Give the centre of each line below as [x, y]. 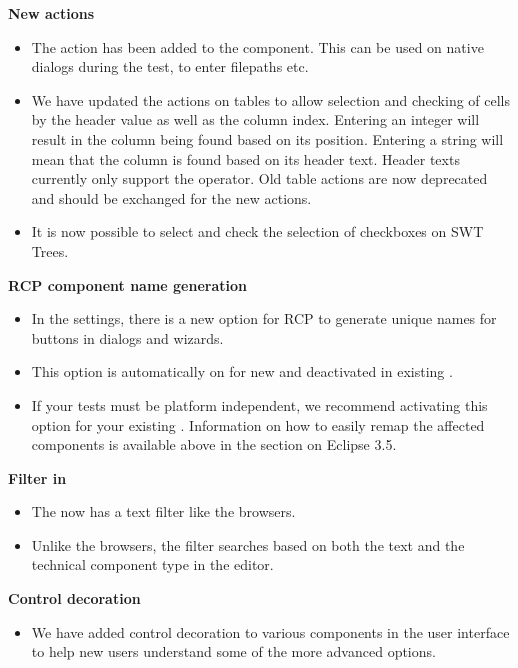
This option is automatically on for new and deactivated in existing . [242, 371]
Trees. [50, 250]
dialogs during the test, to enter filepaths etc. [170, 66]
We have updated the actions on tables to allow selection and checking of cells [271, 99]
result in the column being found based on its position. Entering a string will [267, 138]
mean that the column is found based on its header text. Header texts [245, 158]
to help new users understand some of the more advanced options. [233, 651]
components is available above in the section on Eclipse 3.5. [214, 444]
